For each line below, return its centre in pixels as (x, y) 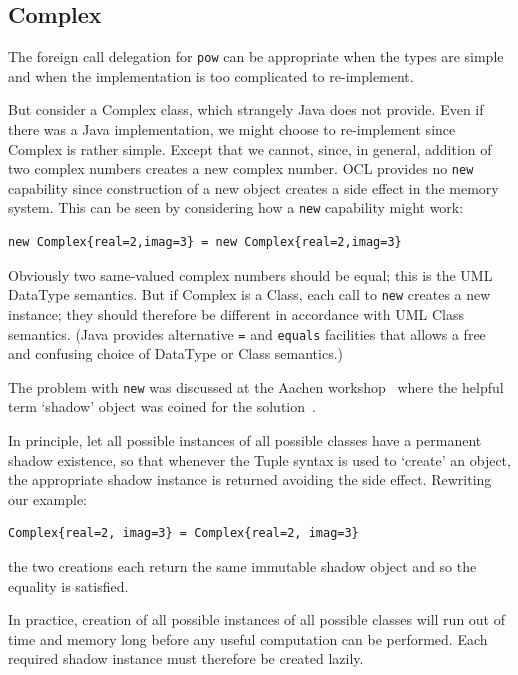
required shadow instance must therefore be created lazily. (186, 658)
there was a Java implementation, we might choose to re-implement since (232, 129)
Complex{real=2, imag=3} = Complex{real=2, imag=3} (183, 533)
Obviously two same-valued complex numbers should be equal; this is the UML (250, 274)
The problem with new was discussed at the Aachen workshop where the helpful (256, 386)
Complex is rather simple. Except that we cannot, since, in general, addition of (250, 148)
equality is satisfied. (68, 585)
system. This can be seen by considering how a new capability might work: (236, 207)
